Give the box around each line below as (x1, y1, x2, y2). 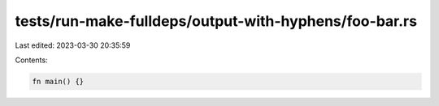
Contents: (15, 55, 48, 65)
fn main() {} (32, 77, 85, 86)
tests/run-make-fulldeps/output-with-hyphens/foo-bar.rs (15, 12, 418, 30)
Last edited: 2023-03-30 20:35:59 (15, 40, 131, 50)
